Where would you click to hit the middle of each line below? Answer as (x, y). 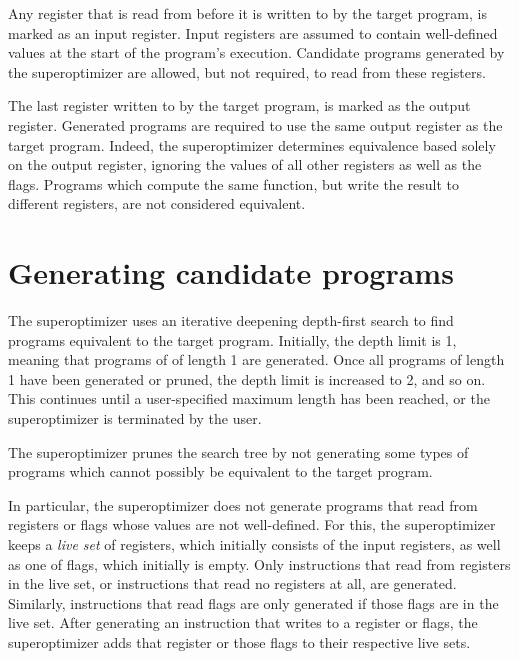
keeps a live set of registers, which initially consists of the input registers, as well (254, 544)
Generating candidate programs (231, 272)
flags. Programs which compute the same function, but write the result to (233, 183)
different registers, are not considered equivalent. (157, 203)
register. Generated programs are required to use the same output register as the (255, 124)
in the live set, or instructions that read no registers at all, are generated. (232, 583)
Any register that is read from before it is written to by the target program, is (247, 13)
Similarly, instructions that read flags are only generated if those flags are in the (253, 602)
